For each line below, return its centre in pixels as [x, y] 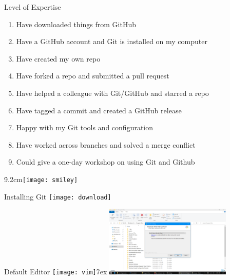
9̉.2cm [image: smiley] [41, 179]
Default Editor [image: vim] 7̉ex [56, 271]
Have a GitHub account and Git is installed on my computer [112, 41]
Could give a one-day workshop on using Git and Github [106, 162]
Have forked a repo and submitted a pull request [93, 76]
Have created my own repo [58, 58]
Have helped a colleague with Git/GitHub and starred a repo [112, 93]
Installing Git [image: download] [58, 196]
